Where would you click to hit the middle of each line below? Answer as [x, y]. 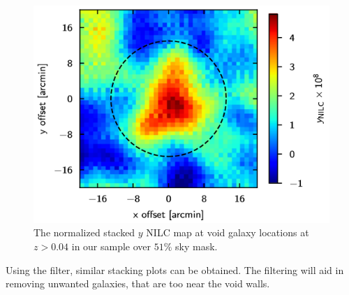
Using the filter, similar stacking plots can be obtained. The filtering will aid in [175, 269]
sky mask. [196, 246]
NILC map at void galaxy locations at [228, 232]
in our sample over [111, 246]
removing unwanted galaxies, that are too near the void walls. [138, 283]
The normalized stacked [84, 232]
